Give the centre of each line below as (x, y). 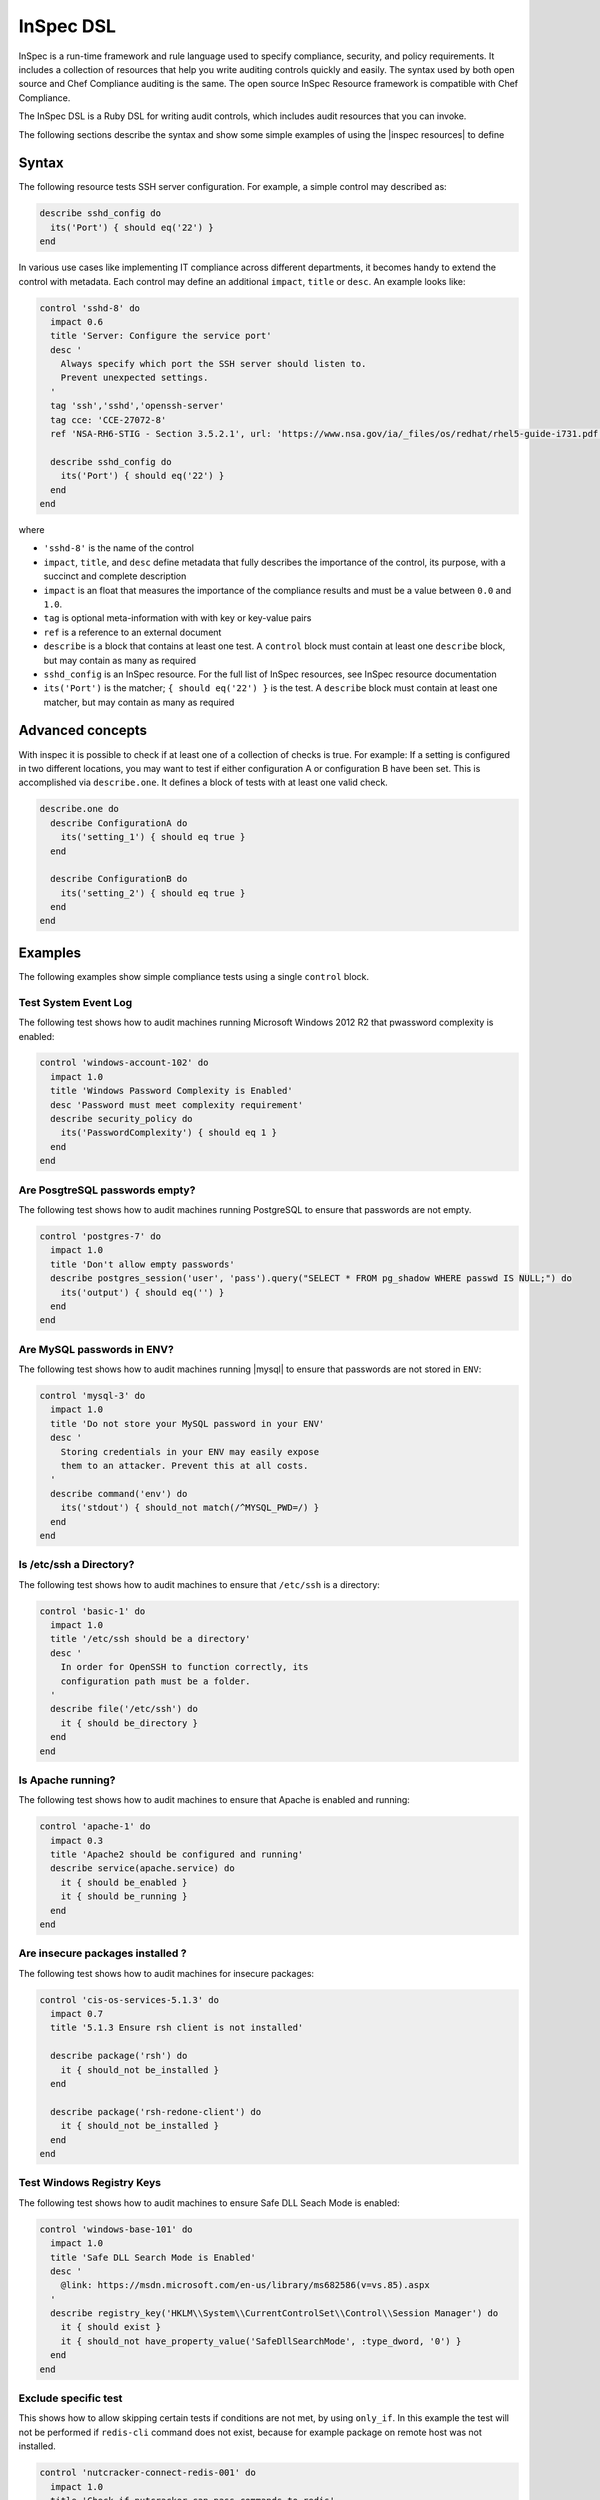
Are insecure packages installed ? (102, 1953)
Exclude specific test (70, 2398)
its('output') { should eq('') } (142, 1292)
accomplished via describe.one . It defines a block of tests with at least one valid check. (203, 782)
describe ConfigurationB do (119, 879)
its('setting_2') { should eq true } (153, 893)
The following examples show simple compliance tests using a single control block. (194, 976)
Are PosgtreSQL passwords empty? (107, 1190)
